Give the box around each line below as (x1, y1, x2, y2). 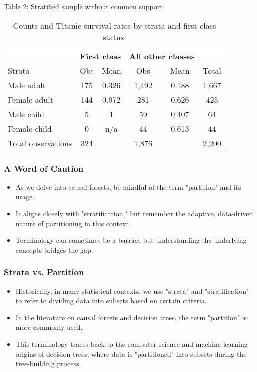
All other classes (129, 50, 195, 62)
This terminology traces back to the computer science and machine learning (15, 338, 248, 349)
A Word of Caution (4, 162, 84, 174)
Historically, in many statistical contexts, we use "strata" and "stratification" (15, 285, 249, 296)
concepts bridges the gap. (15, 244, 93, 255)
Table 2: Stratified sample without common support (4, 1, 163, 11)
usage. (15, 191, 35, 202)
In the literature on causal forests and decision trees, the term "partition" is (15, 312, 247, 322)
